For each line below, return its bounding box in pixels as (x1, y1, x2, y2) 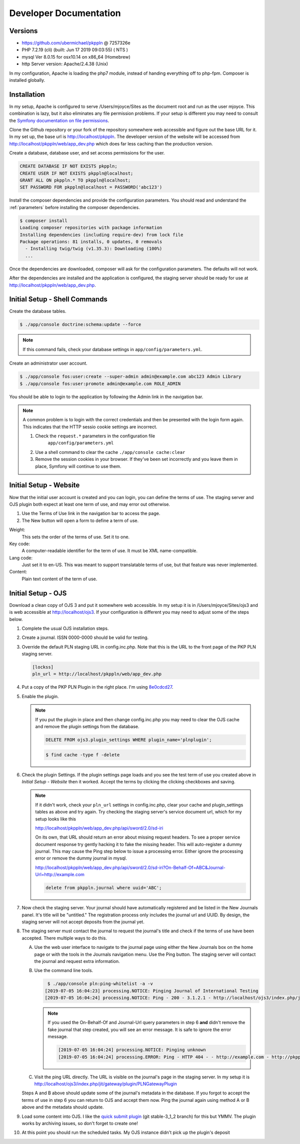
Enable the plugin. (21, 693, 59, 699)
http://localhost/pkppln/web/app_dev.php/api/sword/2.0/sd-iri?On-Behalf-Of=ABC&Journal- (35, 864, 226, 870)
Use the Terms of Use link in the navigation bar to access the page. (21, 511, 160, 517)
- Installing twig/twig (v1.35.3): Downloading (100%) (25, 246, 162, 252)
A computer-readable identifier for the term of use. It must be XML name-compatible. (21, 548, 197, 554)
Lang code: (9, 555, 32, 561)
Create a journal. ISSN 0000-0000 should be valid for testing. (21, 634, 149, 640)
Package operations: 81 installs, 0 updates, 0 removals (19, 239, 162, 244)
